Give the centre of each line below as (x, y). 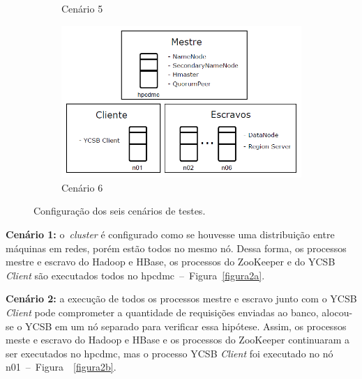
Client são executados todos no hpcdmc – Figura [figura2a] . (135, 275)
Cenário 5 (82, 8)
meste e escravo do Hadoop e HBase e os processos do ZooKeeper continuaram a (178, 340)
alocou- (337, 312)
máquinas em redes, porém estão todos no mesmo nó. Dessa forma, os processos (176, 248)
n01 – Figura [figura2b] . (61, 367)
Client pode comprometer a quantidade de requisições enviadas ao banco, (162, 312)
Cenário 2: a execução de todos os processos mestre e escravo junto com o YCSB (181, 299)
